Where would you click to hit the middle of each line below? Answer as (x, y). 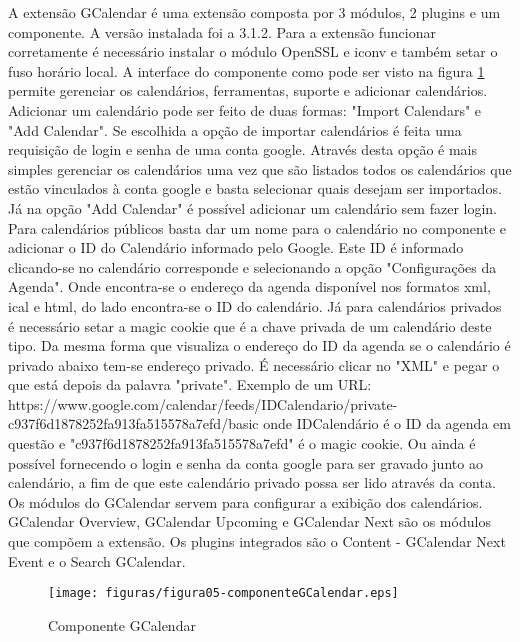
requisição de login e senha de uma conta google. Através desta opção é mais (242, 149)
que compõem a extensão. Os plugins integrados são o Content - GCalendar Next (257, 541)
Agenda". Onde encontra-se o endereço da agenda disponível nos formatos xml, (249, 286)
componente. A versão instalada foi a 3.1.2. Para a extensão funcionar (222, 31)
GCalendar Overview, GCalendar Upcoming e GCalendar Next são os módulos (249, 521)
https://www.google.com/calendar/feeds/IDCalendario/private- (203, 403)
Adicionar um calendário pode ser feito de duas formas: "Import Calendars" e (245, 109)
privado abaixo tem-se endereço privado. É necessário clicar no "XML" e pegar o (254, 364)
